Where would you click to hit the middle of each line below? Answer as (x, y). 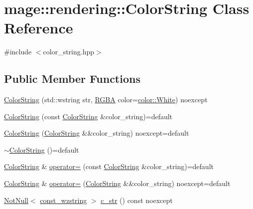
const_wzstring (63, 200)
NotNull (16, 200)
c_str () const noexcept (137, 200)
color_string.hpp (69, 52)
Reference (39, 28)
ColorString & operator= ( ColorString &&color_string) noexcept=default (117, 183)
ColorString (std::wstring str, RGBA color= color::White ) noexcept (106, 100)
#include (18, 52)
